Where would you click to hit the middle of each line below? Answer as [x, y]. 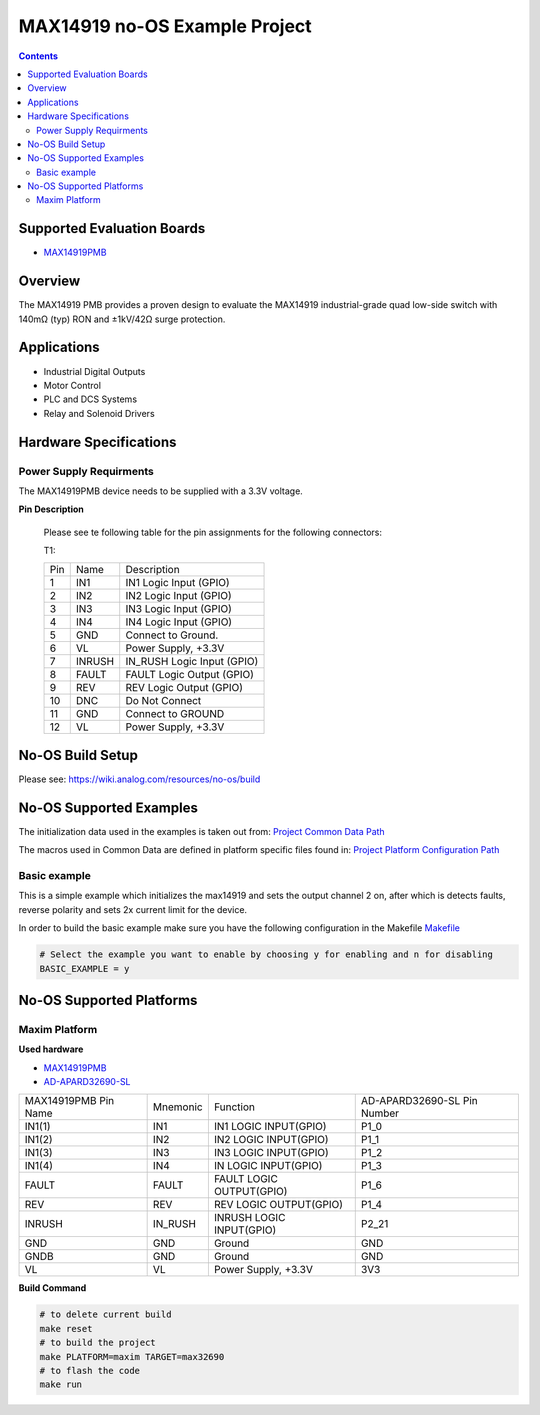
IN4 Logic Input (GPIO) [179, 622]
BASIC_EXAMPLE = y [84, 968]
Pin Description [51, 509]
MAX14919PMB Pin [69, 1101]
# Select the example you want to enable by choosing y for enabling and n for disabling [266, 954]
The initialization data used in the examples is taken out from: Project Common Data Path [201, 831]
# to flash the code [89, 1371]
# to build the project [98, 1343]
